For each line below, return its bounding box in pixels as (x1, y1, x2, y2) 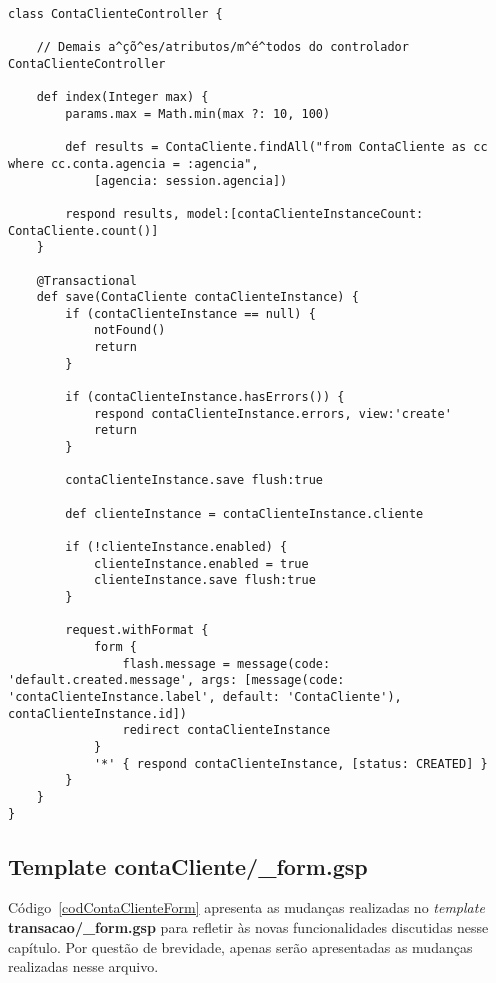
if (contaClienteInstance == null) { (65, 306, 316, 321)
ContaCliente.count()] (8, 223, 159, 238)
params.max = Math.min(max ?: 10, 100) (65, 106, 331, 121)
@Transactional (36, 273, 137, 288)
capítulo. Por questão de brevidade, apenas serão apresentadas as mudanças (8, 936, 473, 957)
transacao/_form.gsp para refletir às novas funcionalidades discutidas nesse (8, 916, 489, 937)
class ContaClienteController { (8, 7, 223, 21)
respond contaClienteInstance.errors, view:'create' (93, 406, 452, 421)
